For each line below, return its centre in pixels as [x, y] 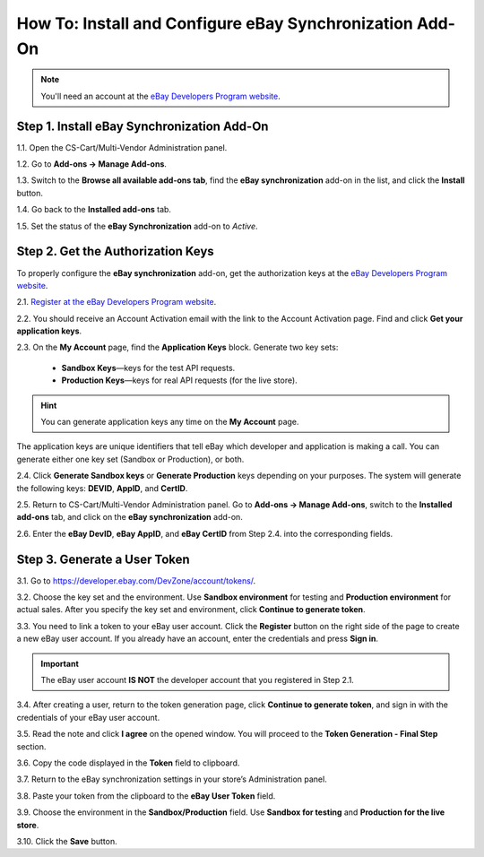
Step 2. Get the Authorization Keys [115, 251]
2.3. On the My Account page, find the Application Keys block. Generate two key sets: [177, 347]
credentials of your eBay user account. [88, 717]
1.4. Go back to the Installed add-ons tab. [94, 210]
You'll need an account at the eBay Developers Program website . [161, 96]
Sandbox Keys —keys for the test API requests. [148, 368]
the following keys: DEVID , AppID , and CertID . [102, 488]
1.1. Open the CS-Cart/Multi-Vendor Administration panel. [122, 147]
